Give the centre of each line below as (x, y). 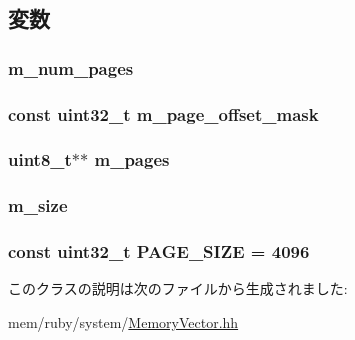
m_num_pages (71, 67)
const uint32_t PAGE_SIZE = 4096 (159, 251)
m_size (38, 205)
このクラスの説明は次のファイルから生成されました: (178, 288)
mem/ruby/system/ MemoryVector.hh (123, 321)
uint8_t (40, 159)
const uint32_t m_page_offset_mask (163, 113)
